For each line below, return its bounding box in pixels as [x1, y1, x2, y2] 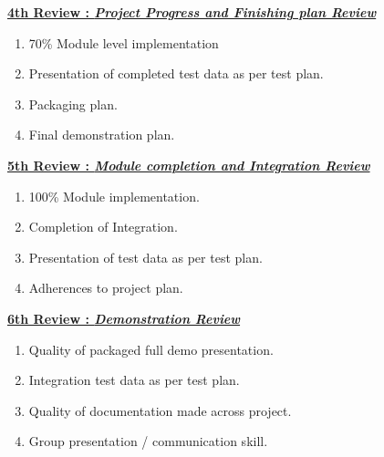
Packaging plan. [28, 94, 118, 113]
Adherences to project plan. [28, 278, 183, 297]
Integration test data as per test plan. [28, 370, 240, 389]
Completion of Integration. [28, 217, 178, 236]
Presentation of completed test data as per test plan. [28, 64, 324, 83]
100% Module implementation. [28, 186, 200, 205]
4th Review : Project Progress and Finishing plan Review [7, 3, 377, 21]
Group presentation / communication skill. [28, 431, 268, 451]
